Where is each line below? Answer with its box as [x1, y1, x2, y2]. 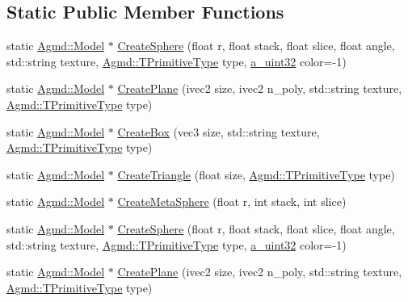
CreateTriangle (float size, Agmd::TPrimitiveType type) [117, 166, 395, 182]
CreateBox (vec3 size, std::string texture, [117, 123, 320, 140]
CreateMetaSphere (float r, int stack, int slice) [117, 193, 347, 210]
